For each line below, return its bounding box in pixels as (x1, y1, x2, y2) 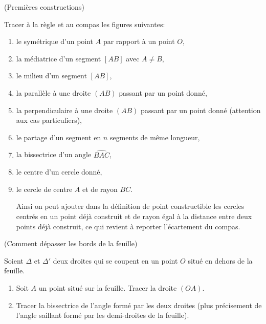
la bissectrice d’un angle (16, 149, 92, 160)
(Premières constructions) (4, 2, 84, 12)
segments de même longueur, (109, 132, 200, 142)
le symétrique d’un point (16, 36, 94, 47)
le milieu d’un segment (16, 70, 87, 81)
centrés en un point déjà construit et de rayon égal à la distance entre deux (16, 210, 252, 221)
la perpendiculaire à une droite (16, 104, 113, 115)
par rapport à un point (103, 36, 175, 47)
